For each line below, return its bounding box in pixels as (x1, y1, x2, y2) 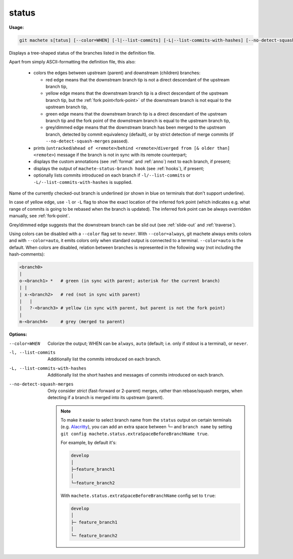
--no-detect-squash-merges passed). (45, 138, 129, 144)
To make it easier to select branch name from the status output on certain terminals (61, 417, 232, 423)
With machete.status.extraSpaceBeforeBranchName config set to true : (61, 493, 216, 499)
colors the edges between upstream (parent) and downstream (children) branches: (33, 70, 201, 76)
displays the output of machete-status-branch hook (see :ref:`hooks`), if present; (33, 165, 205, 171)
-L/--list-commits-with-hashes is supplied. (33, 179, 133, 185)
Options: (9, 332, 27, 338)
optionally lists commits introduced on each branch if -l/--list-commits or (33, 172, 190, 178)
